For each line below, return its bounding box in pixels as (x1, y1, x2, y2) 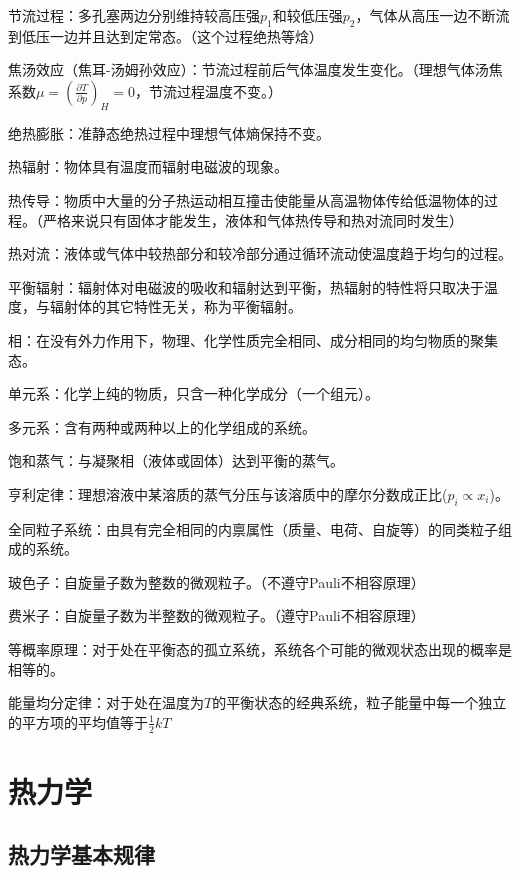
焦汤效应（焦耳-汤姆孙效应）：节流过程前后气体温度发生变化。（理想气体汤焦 (8, 59, 503, 80)
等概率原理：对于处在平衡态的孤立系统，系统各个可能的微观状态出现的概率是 (8, 639, 512, 660)
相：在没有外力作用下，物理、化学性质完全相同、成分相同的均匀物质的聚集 (8, 329, 498, 350)
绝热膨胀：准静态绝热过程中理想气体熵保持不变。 (8, 122, 330, 143)
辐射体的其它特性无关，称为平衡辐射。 (49, 296, 302, 317)
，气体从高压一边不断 (355, 5, 496, 25)
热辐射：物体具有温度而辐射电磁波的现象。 (8, 156, 288, 177)
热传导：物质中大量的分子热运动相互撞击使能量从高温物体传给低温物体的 (8, 189, 484, 210)
